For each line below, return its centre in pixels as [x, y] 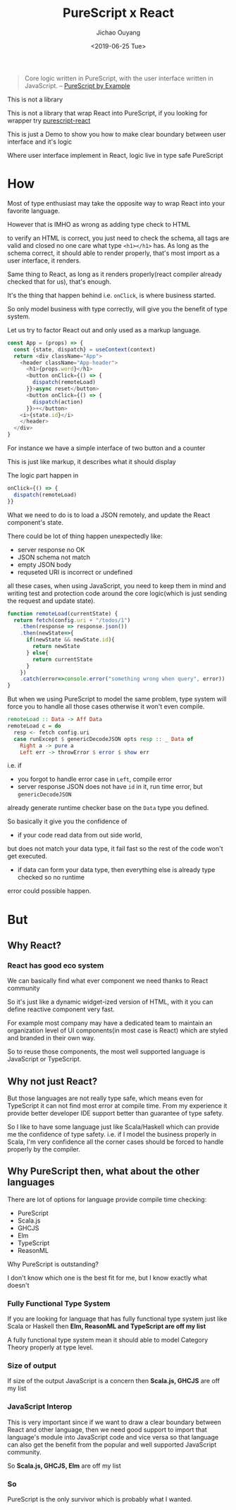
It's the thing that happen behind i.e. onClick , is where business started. [112, 295]
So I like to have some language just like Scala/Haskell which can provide [113, 1127]
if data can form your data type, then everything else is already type [116, 870]
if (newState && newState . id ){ [70, 640]
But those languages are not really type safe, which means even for [105, 1098]
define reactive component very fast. [61, 1009]
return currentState [63, 659]
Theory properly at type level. [50, 1347]
